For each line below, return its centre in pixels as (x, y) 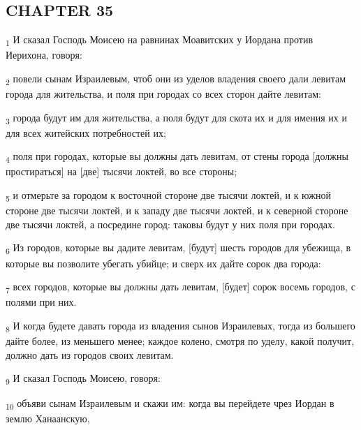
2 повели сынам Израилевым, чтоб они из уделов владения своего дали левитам (176, 79)
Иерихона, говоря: (44, 55)
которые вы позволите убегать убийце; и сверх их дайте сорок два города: (163, 263)
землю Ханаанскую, (48, 418)
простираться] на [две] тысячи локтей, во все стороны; (121, 171)
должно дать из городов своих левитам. (90, 354)
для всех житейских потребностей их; (86, 132)
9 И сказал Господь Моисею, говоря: (83, 379)
